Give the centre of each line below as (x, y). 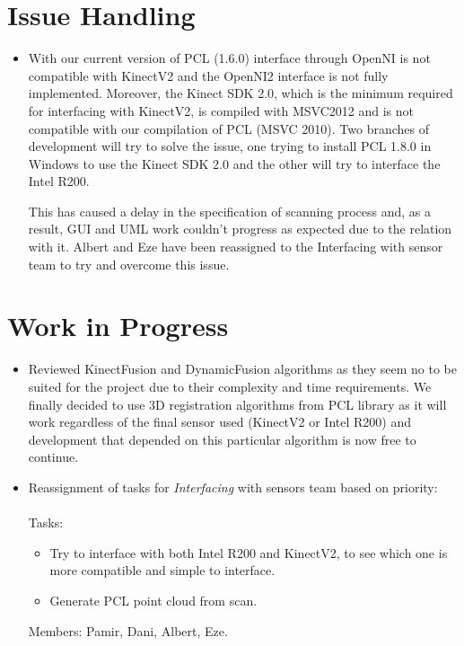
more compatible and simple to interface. (162, 570)
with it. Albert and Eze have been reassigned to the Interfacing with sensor (236, 247)
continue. (53, 457)
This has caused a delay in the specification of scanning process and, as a (230, 211)
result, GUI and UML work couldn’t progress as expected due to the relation (240, 229)
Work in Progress (118, 326)
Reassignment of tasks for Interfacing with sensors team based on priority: (233, 487)
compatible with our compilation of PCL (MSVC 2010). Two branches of (229, 128)
